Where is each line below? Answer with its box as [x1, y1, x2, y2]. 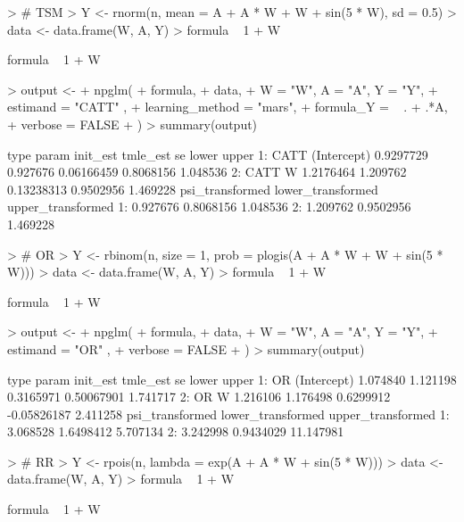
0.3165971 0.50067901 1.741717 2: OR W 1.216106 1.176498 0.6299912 [7, 387, 391, 406]
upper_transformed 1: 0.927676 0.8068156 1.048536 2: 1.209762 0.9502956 [7, 197, 411, 216]
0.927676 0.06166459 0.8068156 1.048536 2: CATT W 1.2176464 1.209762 [7, 162, 407, 181]
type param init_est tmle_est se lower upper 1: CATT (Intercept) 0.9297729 [7, 145, 428, 163]
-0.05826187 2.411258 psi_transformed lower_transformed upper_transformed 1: [7, 404, 450, 423]
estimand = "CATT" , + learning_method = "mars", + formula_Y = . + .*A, [7, 97, 448, 116]
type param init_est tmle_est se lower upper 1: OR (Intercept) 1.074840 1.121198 [7, 369, 457, 388]
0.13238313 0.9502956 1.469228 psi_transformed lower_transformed [7, 179, 378, 198]
